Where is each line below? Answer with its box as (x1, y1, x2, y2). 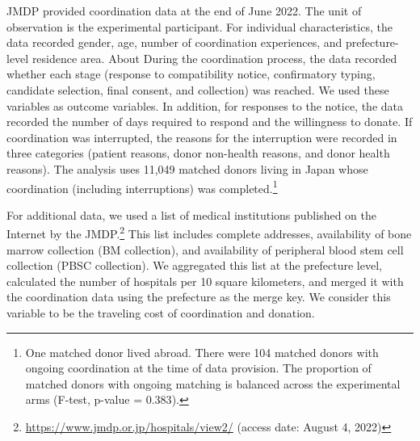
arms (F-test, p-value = (25, 391, 143, 408)
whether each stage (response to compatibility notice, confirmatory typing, (6, 65, 376, 82)
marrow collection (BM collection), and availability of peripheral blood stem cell (6, 241, 404, 258)
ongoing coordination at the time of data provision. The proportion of (25, 359, 372, 376)
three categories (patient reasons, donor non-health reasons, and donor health (6, 145, 390, 162)
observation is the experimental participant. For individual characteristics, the (6, 18, 393, 35)
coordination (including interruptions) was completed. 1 (6, 177, 278, 196)
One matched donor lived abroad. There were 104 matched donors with (25, 343, 379, 360)
